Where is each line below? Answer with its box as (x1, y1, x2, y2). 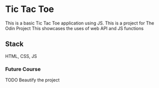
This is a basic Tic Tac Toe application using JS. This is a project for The (5, 20, 154, 26)
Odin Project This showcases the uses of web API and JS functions (5, 25, 144, 31)
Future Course (5, 65, 41, 72)
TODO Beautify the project (5, 77, 60, 83)
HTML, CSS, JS (5, 53, 37, 59)
